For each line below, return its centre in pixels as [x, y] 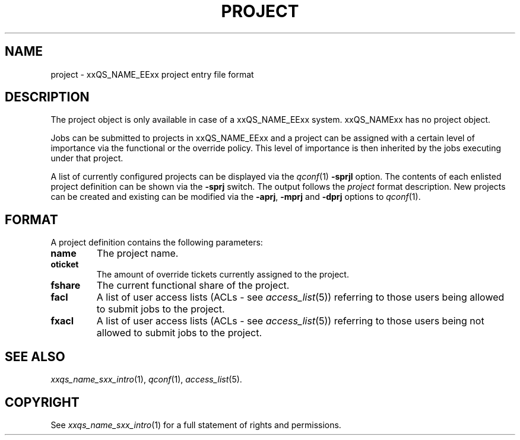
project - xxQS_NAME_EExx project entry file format [152, 74]
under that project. [87, 158]
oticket [65, 264]
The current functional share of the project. [193, 286]
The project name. [138, 254]
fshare [66, 286]
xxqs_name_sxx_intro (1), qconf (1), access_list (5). [146, 380]
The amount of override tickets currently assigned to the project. [223, 275]
